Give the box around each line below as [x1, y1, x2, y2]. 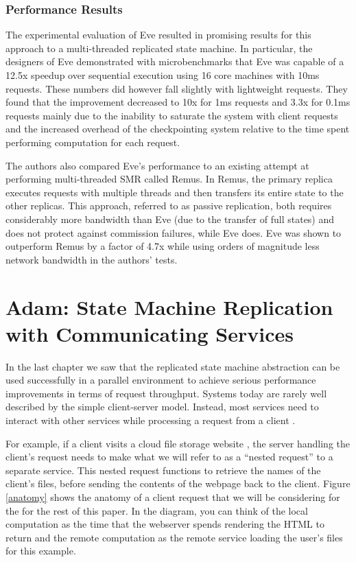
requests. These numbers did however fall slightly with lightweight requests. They [5, 81, 348, 95]
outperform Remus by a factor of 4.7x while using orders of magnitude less [5, 239, 320, 253]
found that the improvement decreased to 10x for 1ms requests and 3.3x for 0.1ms [5, 95, 351, 109]
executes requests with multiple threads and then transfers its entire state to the [5, 185, 344, 199]
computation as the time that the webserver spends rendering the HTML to [5, 517, 324, 531]
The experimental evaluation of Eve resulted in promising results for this [5, 27, 311, 42]
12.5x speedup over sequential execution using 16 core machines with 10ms [5, 68, 320, 82]
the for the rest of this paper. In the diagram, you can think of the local [5, 503, 308, 517]
